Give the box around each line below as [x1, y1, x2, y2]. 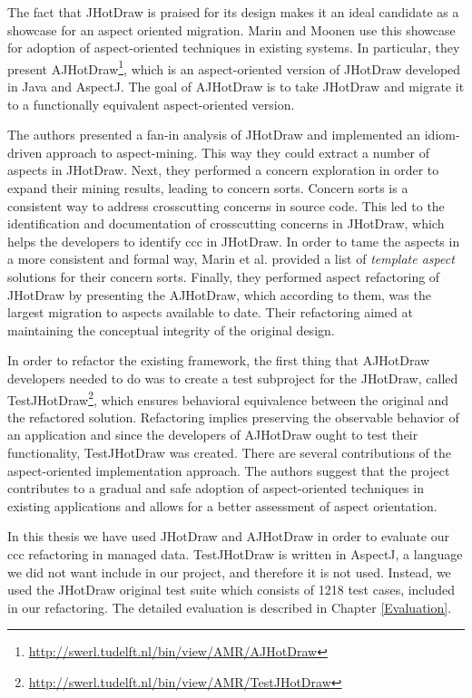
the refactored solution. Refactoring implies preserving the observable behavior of [7, 407, 459, 426]
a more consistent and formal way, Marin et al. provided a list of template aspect [7, 249, 455, 268]
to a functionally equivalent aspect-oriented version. [7, 94, 295, 113]
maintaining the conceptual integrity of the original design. [7, 320, 335, 339]
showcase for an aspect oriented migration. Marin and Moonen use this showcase [7, 20, 456, 39]
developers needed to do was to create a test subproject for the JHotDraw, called [7, 368, 458, 387]
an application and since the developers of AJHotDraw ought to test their [7, 425, 418, 444]
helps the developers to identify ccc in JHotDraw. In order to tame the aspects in [7, 231, 460, 250]
